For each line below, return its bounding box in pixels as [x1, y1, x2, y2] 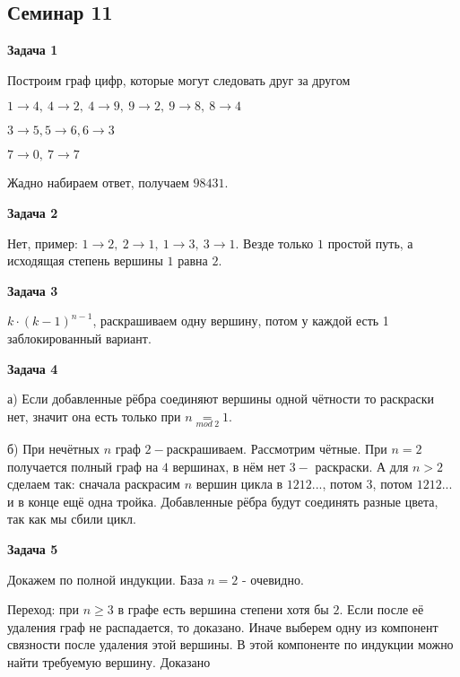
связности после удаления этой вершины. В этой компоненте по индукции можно [7, 635, 454, 654]
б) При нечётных [7, 438, 100, 457]
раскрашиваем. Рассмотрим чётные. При [166, 438, 387, 457]
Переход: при [7, 600, 80, 619]
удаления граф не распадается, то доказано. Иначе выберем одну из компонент [7, 617, 438, 636]
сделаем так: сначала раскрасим [7, 474, 180, 493]
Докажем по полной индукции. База [7, 569, 204, 588]
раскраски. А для [315, 456, 409, 475]
